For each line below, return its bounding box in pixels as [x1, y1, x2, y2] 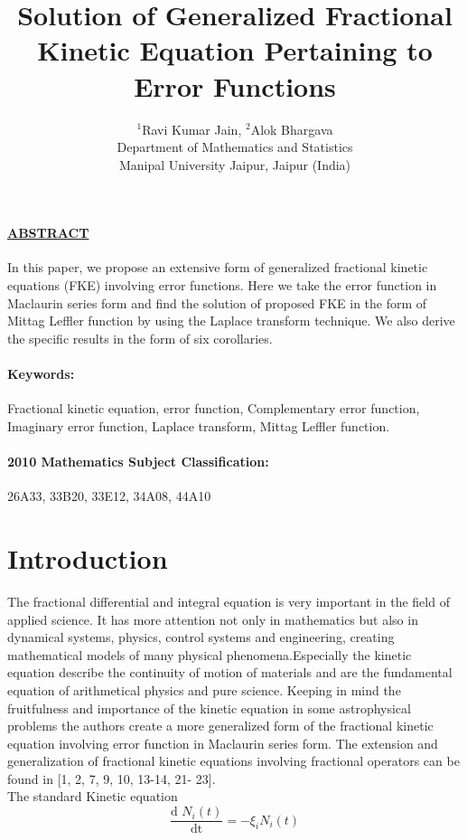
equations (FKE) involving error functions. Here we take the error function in [7, 276, 437, 295]
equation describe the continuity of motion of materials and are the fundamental [7, 663, 453, 682]
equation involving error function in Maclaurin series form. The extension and [7, 733, 438, 752]
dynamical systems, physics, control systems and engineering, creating [7, 628, 395, 647]
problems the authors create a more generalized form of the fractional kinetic [7, 716, 434, 735]
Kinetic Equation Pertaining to [37, 32, 433, 69]
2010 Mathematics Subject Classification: [7, 452, 269, 471]
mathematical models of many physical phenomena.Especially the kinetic [7, 645, 412, 664]
